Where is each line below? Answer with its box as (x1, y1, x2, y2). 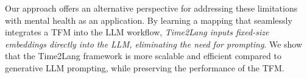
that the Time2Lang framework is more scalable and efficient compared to (5, 49, 281, 62)
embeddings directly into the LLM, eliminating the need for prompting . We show (5, 37, 303, 50)
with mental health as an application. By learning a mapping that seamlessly (5, 13, 292, 26)
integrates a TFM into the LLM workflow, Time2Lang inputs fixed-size (5, 26, 269, 38)
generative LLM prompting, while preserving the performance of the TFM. (5, 61, 284, 74)
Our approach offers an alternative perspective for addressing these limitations (5, 2, 298, 14)
